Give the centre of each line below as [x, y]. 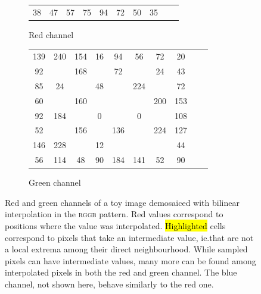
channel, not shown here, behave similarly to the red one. [109, 284]
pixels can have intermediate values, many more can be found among [130, 260]
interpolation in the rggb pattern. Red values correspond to [114, 214]
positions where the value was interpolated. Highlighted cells [115, 225]
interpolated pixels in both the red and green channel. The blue [121, 272]
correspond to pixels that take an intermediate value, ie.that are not [129, 237]
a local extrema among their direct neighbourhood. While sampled [126, 249]
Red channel [51, 34]
